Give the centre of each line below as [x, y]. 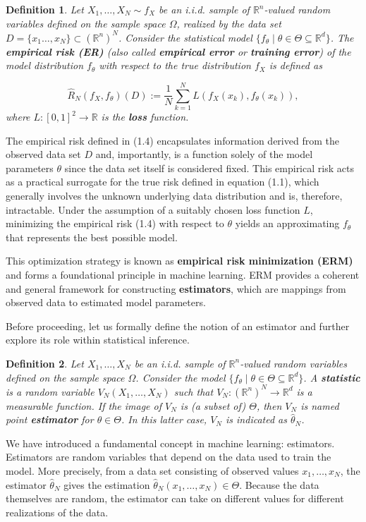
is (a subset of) [213, 405]
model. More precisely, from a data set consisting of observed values [152, 470]
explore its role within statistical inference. [98, 340]
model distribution [45, 65]
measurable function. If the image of [84, 405]
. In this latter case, [164, 419]
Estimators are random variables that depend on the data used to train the [169, 457]
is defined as [295, 65]
